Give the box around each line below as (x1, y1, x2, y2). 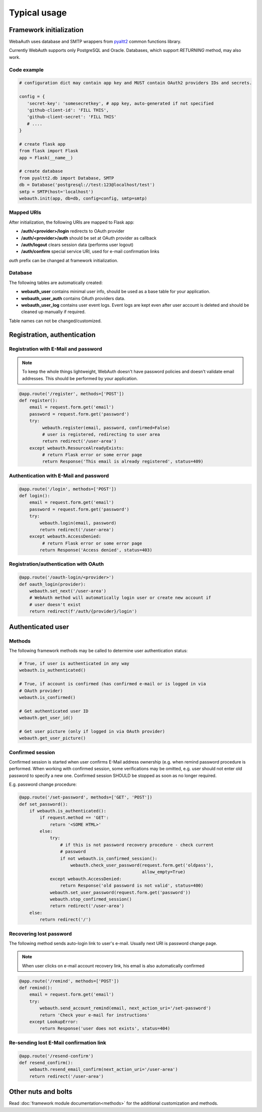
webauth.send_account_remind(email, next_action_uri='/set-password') (39, 1005, 211, 1011)
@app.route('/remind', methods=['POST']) (19, 978, 119, 984)
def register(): (19, 398, 58, 403)
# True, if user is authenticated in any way (19, 661, 130, 666)
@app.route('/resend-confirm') (19, 1053, 94, 1059)
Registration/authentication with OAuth (9, 561, 104, 567)
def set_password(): (19, 801, 68, 807)
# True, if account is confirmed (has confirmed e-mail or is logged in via (19, 681, 206, 687)
